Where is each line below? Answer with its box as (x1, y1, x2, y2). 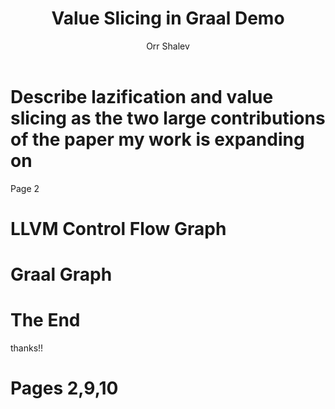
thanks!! (10, 342, 44, 354)
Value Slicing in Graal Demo (51, 7, 285, 30)
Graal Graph (10, 263, 113, 286)
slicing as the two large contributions (10, 107, 326, 129)
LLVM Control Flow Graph (10, 217, 227, 240)
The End (10, 309, 81, 332)
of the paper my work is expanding (10, 128, 305, 151)
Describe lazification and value (10, 85, 274, 108)
